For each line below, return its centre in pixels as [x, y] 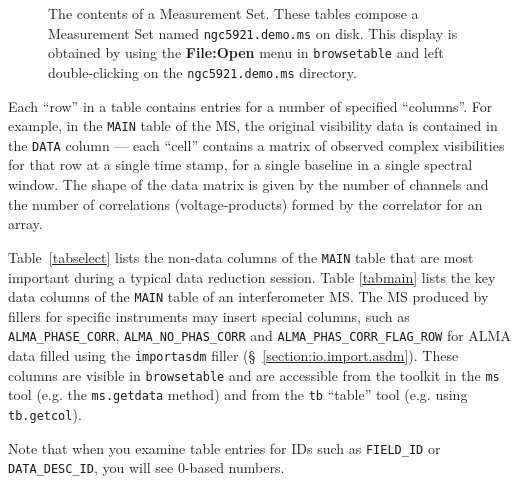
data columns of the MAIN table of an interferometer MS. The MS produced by [248, 296]
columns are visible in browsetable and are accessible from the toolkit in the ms [254, 374]
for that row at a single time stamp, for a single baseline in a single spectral [240, 164]
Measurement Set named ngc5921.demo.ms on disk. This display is [253, 32]
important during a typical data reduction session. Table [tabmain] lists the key [252, 276]
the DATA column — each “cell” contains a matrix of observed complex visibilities [256, 144]
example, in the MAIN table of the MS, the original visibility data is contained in [253, 125]
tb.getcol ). [45, 413]
